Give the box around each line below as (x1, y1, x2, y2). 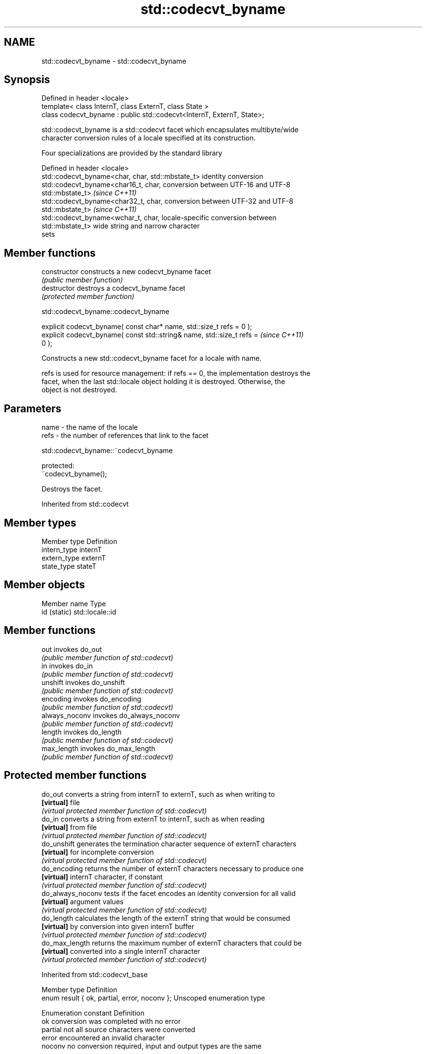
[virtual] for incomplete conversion (41, 847, 154, 856)
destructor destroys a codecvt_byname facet (41, 284, 186, 293)
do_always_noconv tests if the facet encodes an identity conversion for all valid (41, 889, 296, 897)
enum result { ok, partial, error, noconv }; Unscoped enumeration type (41, 993, 266, 1002)
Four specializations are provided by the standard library (41, 149, 222, 158)
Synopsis (4, 73, 50, 86)
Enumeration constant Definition (41, 1008, 144, 1017)
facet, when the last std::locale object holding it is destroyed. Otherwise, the (41, 377, 285, 386)
